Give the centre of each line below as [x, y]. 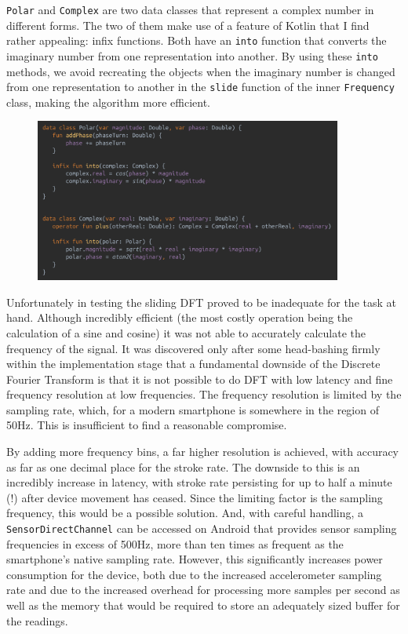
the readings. [37, 620]
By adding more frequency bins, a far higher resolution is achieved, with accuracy [203, 452]
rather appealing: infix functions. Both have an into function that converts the [197, 40]
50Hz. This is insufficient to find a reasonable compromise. [147, 425]
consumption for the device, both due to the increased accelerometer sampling [194, 574]
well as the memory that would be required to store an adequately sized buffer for [203, 605]
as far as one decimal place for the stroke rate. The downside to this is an [183, 466]
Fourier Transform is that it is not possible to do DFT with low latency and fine [200, 379]
